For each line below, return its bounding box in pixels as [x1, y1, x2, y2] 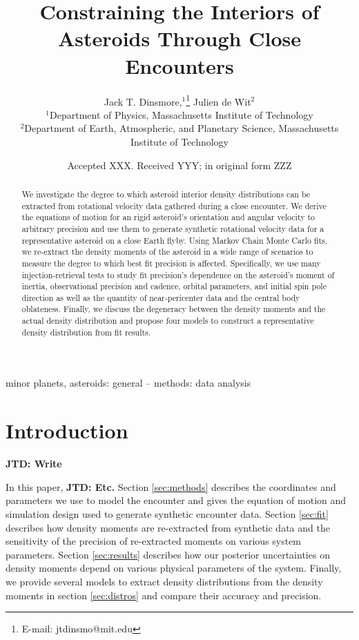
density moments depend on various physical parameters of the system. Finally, [6, 561, 342, 575]
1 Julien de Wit [186, 92, 251, 108]
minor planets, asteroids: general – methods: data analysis [6, 376, 251, 390]
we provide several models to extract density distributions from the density [6, 574, 323, 588]
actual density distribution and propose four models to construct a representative [21, 315, 314, 327]
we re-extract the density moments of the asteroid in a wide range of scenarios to [21, 246, 313, 258]
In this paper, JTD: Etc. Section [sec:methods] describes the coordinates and [6, 479, 336, 494]
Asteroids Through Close [58, 24, 301, 52]
